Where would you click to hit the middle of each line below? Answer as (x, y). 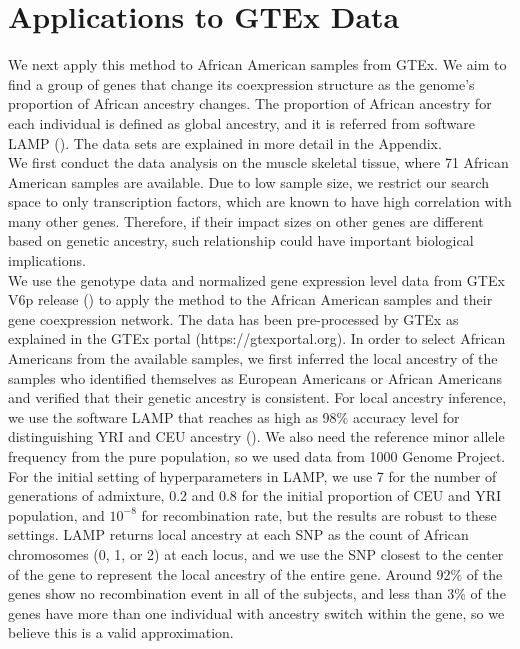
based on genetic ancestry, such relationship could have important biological (241, 240)
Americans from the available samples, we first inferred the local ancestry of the (253, 358)
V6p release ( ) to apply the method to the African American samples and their (250, 299)
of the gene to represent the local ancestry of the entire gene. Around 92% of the (255, 573)
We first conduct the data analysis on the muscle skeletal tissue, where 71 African (258, 162)
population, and (56, 514)
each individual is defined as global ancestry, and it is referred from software (241, 122)
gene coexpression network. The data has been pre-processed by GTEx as (233, 318)
